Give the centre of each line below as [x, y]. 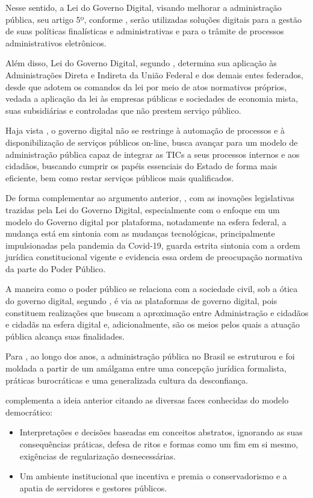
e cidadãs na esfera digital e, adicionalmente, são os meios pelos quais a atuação [153, 324]
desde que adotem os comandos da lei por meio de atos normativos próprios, [146, 86]
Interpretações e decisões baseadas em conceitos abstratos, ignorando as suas [161, 432]
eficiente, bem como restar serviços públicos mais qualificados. [120, 177]
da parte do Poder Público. [56, 268]
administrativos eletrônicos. [56, 42]
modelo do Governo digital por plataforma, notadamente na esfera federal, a [146, 221]
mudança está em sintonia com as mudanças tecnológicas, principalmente [140, 233]
